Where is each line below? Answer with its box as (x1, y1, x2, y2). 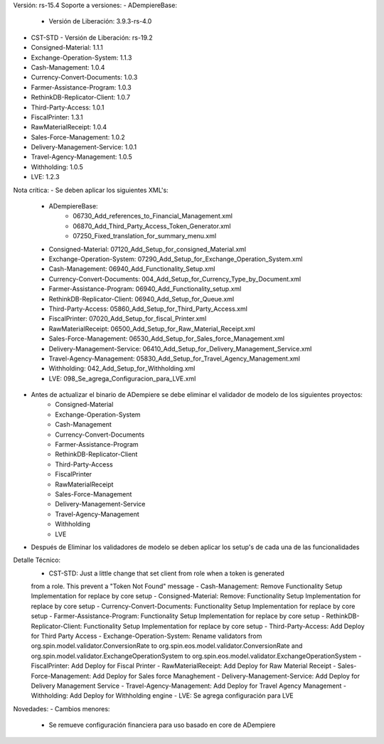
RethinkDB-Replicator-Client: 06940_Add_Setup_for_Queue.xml (48, 294, 235, 303)
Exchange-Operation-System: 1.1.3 (31, 53, 132, 62)
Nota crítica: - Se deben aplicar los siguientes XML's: (13, 186, 169, 194)
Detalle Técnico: (13, 556, 60, 565)
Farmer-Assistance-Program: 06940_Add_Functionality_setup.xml (48, 285, 242, 293)
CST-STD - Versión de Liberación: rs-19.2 (31, 33, 153, 42)
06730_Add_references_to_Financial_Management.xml (73, 212, 233, 220)
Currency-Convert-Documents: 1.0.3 (31, 73, 138, 82)
